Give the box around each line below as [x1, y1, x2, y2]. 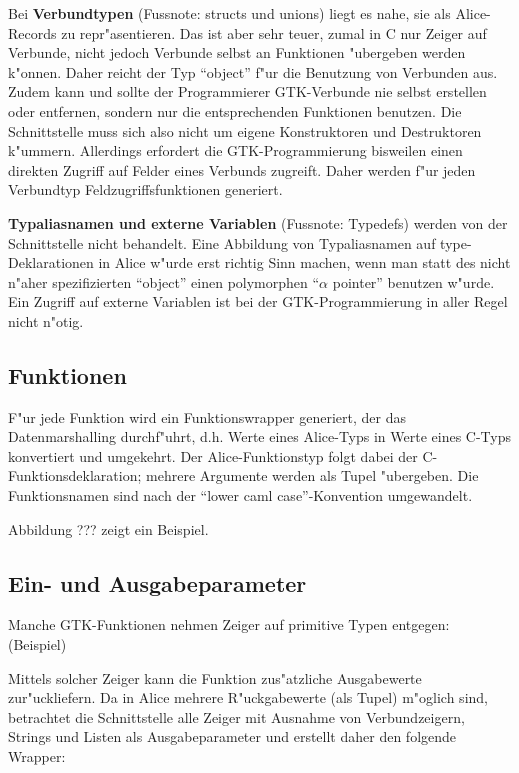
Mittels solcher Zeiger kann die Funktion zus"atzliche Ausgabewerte [8, 667, 422, 688]
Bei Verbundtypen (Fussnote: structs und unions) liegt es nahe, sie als [8, 3, 451, 23]
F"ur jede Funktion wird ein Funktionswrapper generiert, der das [8, 406, 406, 427]
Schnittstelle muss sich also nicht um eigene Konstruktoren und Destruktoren [8, 120, 482, 141]
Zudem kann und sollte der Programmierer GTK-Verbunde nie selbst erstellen [8, 81, 487, 102]
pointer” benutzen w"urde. [332, 271, 495, 292]
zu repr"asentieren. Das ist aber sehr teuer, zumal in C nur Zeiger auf [61, 22, 487, 43]
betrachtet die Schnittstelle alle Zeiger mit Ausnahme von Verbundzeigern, [8, 706, 465, 727]
